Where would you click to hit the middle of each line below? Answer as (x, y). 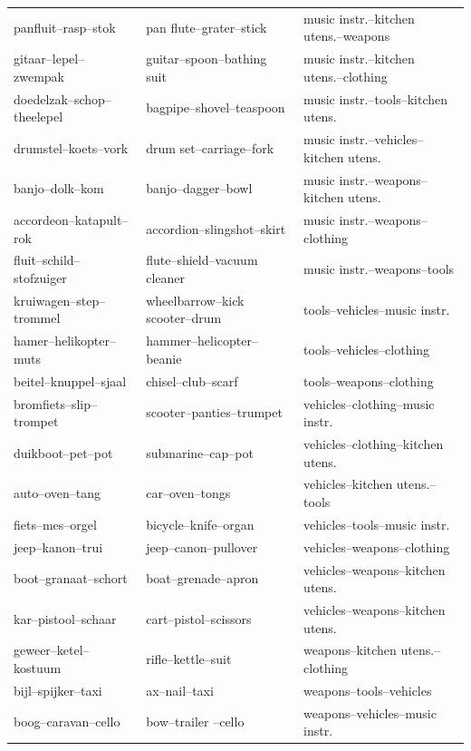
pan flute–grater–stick (207, 27)
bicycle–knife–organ (200, 524)
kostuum (38, 668)
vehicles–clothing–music (369, 403)
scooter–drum (184, 318)
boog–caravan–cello (67, 722)
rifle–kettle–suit (189, 659)
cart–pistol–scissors (199, 618)
